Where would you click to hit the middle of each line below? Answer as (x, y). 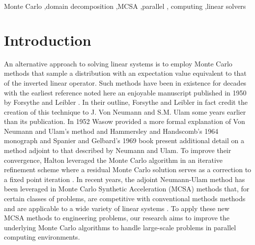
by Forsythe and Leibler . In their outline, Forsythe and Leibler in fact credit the (126, 102)
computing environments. (42, 237)
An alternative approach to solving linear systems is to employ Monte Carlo (118, 63)
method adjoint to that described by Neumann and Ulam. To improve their (118, 150)
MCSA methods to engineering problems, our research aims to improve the (117, 218)
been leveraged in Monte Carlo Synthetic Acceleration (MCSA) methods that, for (127, 189)
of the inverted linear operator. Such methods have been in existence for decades (125, 82)
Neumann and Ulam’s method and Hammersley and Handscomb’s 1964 (111, 131)
